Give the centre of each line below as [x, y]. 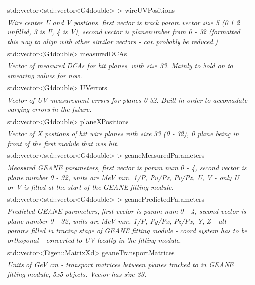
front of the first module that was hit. [63, 143]
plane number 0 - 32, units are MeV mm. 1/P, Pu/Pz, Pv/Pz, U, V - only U [123, 177]
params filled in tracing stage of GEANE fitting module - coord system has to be [127, 230]
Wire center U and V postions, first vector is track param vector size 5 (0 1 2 [124, 22]
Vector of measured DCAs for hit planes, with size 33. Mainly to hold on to [120, 65]
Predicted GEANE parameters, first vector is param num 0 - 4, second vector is [127, 211]
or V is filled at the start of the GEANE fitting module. [90, 187]
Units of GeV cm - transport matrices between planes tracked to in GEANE [121, 264]
